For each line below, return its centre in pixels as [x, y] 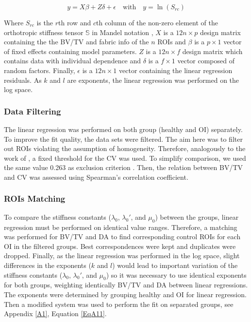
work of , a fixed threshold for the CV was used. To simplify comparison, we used [125, 158]
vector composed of [206, 61]
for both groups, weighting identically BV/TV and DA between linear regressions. [126, 285]
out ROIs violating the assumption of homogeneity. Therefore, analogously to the [125, 148]
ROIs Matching [35, 199]
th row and [75, 22]
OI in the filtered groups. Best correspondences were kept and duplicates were [120, 246]
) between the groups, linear [197, 217]
